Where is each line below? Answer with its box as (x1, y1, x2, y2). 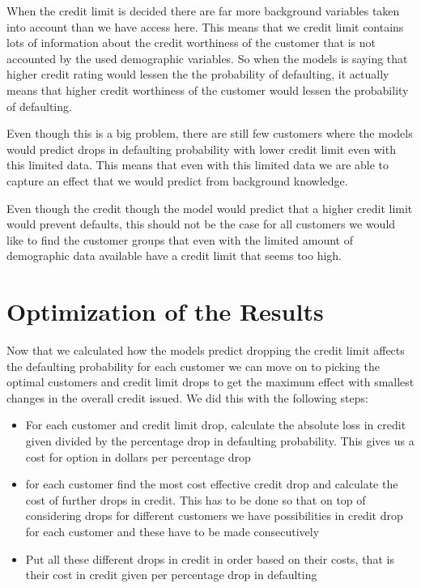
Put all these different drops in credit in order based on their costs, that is (25, 550, 394, 567)
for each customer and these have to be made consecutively (25, 522, 320, 539)
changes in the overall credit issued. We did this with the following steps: (6, 389, 368, 406)
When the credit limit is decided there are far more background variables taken (6, 2, 400, 19)
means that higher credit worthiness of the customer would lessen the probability (6, 81, 409, 98)
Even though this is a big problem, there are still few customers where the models (6, 125, 413, 142)
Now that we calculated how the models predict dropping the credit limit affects (6, 342, 405, 359)
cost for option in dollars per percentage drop (25, 448, 251, 465)
